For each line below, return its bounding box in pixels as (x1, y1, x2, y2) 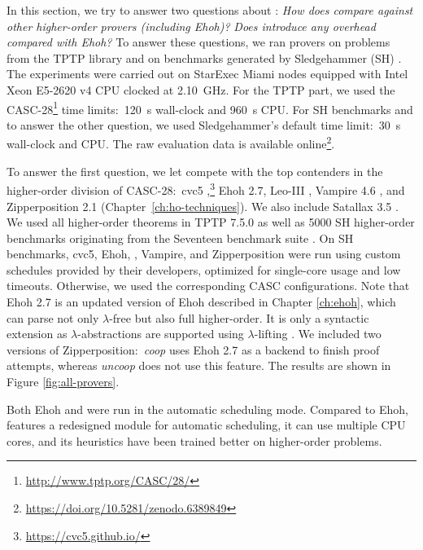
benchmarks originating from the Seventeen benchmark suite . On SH (7, 229, 354, 246)
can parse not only (7, 309, 99, 326)
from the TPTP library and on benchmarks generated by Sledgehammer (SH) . (7, 49, 402, 66)
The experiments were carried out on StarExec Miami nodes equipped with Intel (7, 65, 408, 82)
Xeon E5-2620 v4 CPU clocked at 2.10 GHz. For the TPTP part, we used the (7, 81, 395, 98)
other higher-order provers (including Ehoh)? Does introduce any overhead (7, 17, 376, 34)
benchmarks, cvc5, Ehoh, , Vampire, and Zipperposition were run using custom (7, 245, 401, 262)
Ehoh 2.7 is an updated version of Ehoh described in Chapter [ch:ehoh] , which (7, 293, 396, 310)
